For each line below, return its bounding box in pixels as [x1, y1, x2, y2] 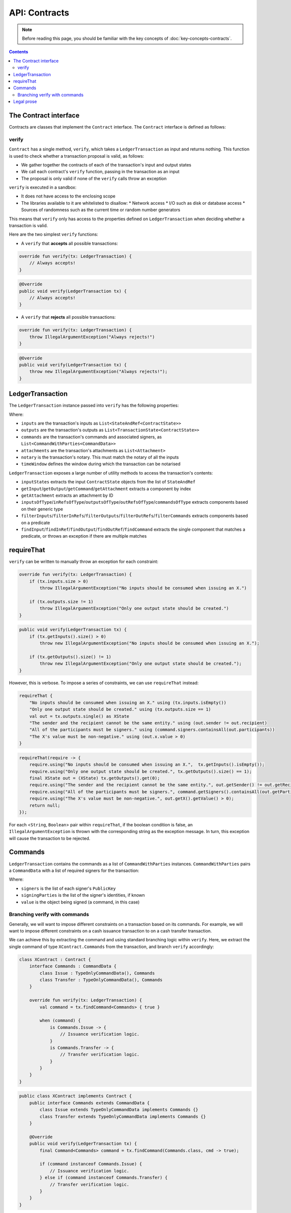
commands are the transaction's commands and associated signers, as [21, 434, 162, 440]
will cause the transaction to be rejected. [9, 835, 91, 841]
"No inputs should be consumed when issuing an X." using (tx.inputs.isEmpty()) [29, 700, 226, 705]
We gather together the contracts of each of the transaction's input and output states [21, 162, 192, 167]
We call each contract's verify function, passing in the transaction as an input [21, 169, 179, 175]
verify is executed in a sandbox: [9, 184, 77, 190]
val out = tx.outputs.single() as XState [29, 713, 129, 719]
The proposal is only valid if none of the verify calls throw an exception [21, 175, 167, 181]
